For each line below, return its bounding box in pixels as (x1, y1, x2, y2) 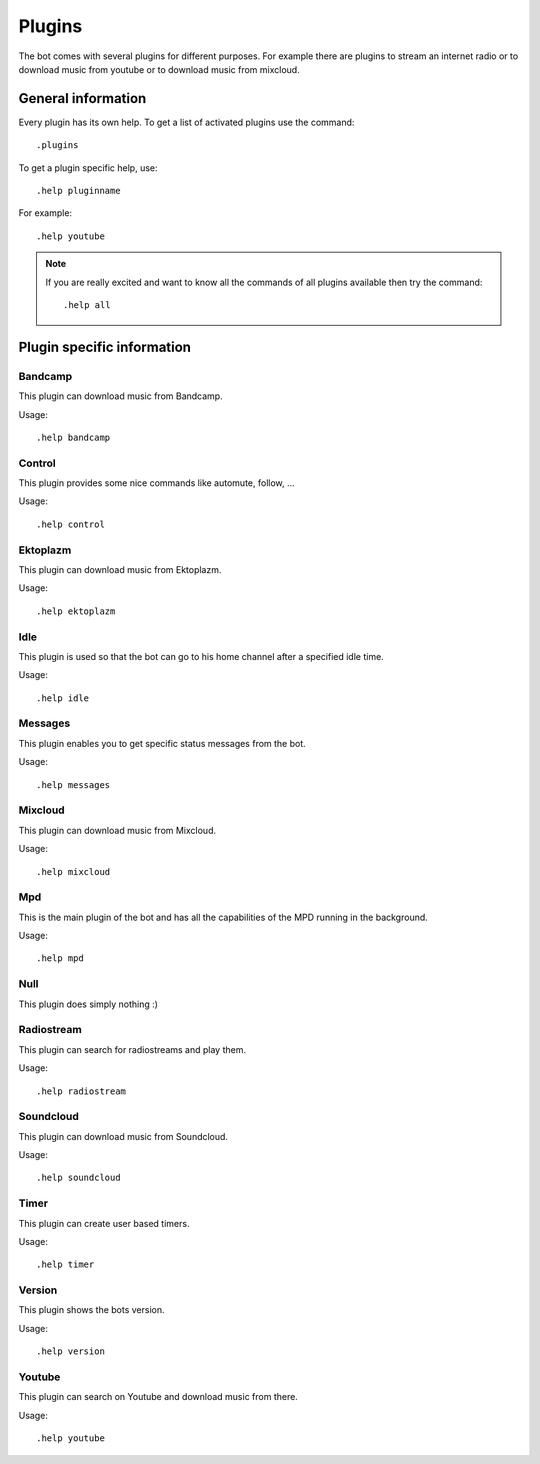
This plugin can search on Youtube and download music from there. (18, 1391, 299, 1403)
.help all (63, 299, 111, 310)
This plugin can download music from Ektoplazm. (18, 563, 222, 575)
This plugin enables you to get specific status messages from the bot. (18, 737, 307, 749)
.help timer (36, 1259, 95, 1270)
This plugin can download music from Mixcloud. (18, 824, 217, 836)
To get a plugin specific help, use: (18, 161, 159, 174)
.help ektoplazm (36, 605, 116, 617)
